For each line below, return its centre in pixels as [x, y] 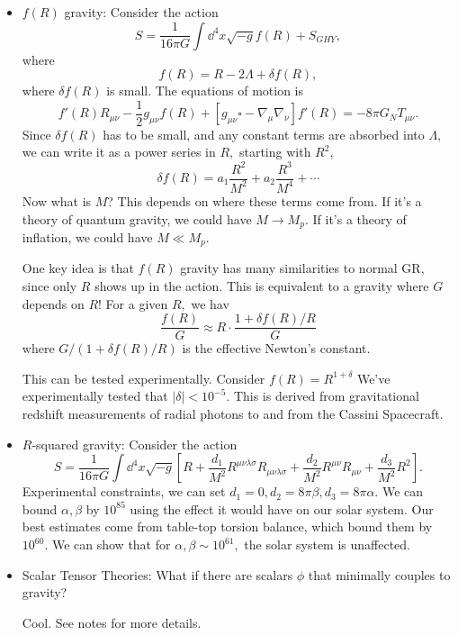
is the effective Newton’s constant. [276, 348]
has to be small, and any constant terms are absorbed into [264, 134]
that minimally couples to [379, 574]
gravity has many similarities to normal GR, [302, 268]
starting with [275, 152]
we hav [210, 303]
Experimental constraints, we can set [124, 491]
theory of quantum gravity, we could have [137, 218]
